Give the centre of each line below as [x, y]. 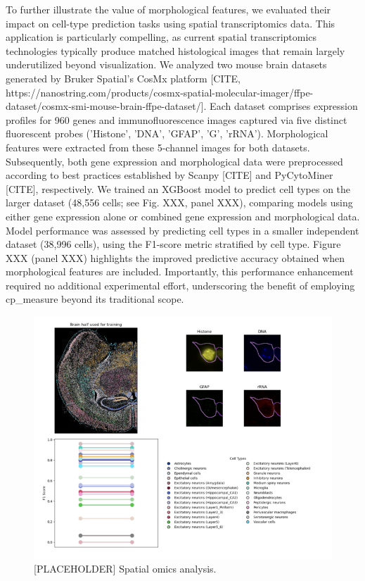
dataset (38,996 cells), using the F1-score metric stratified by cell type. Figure [173, 244]
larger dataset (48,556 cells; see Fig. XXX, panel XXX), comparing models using [179, 202]
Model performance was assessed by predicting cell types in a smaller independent [182, 230]
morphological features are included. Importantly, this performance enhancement [180, 271]
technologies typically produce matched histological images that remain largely [175, 50]
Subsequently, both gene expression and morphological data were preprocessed [174, 161]
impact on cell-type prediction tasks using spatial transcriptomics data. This [171, 23]
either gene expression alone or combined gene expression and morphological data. [183, 216]
